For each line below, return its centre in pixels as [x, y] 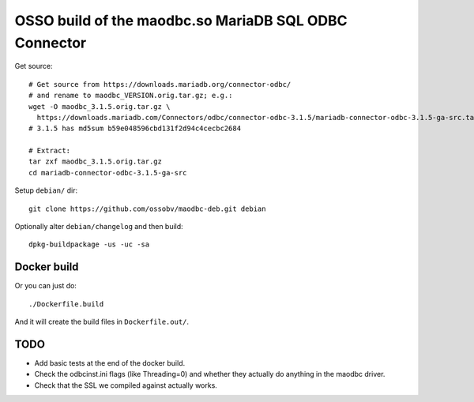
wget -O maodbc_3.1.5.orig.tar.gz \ [100, 106]
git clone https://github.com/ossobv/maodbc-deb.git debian [147, 209]
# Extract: [50, 151]
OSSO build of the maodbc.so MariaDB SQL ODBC [181, 21]
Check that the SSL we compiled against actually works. [126, 385]
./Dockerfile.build [66, 304]
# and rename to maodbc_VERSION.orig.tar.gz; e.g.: [131, 96]
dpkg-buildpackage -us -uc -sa [89, 244]
